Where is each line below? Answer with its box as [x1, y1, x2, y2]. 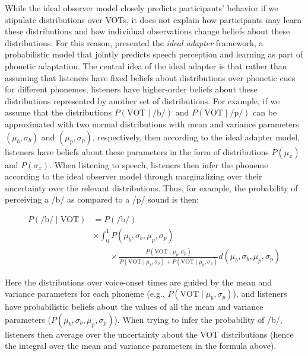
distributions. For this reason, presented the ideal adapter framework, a [5, 36, 263, 49]
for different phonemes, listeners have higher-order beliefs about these [5, 83, 258, 95]
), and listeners [233, 287, 287, 300]
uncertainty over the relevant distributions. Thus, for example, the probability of [5, 181, 298, 194]
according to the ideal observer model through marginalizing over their [5, 170, 262, 182]
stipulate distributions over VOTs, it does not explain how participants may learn [5, 13, 301, 25]
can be [253, 106, 277, 118]
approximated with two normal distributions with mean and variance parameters [5, 117, 299, 130]
